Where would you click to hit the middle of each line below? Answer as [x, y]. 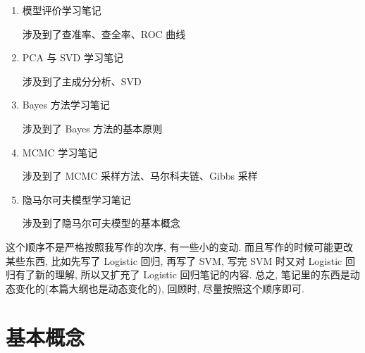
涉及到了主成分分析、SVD [82, 81]
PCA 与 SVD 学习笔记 [73, 57]
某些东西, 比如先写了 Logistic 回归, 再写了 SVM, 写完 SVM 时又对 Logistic [174, 260]
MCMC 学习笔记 [60, 152]
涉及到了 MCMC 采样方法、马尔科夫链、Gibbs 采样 [140, 176]
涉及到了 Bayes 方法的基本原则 [92, 128]
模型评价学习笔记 [62, 10]
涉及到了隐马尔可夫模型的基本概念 [101, 223]
